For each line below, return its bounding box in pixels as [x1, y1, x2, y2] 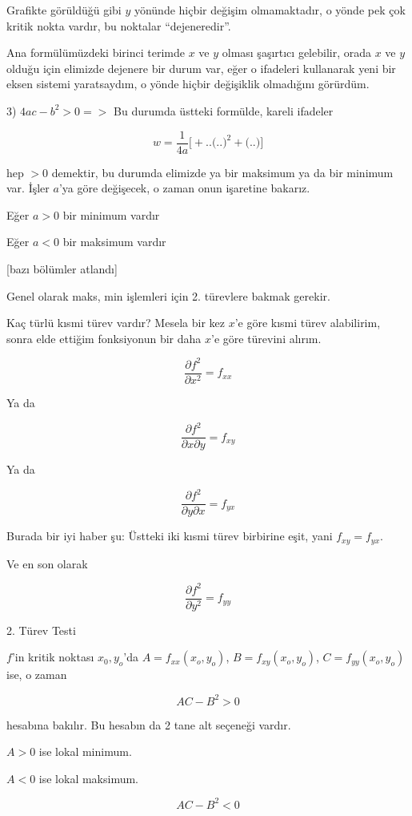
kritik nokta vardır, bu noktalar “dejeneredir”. [6, 17, 231, 34]
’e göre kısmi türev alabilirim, [234, 314, 381, 331]
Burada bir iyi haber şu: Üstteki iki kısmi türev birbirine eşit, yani [6, 527, 333, 544]
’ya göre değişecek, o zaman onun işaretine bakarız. [58, 180, 310, 196]
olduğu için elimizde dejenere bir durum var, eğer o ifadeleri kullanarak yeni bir [6, 59, 396, 76]
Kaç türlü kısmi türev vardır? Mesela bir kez [6, 314, 225, 331]
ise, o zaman [6, 666, 67, 683]
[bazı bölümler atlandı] [6, 261, 118, 277]
